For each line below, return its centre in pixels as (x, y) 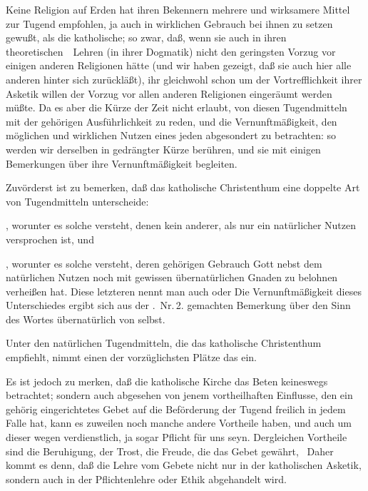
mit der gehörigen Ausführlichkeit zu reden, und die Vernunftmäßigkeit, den (172, 121)
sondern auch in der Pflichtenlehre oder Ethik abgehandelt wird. (146, 479)
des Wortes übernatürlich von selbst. (86, 319)
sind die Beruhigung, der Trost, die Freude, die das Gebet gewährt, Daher (170, 451)
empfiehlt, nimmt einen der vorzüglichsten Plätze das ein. (131, 357)
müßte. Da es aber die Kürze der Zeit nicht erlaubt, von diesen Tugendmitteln (177, 107)
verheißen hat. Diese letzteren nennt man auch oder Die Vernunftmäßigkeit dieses (184, 291)
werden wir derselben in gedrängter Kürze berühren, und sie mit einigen (163, 149)
